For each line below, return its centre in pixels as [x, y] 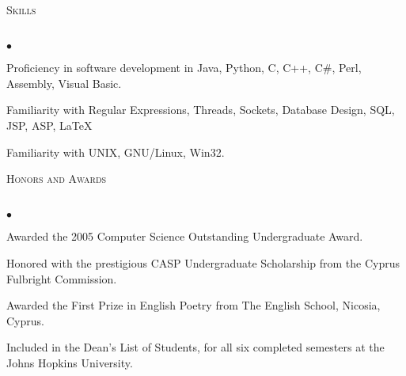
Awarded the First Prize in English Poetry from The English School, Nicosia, [194, 305]
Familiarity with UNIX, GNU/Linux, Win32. [116, 152]
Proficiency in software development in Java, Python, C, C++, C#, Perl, [184, 68]
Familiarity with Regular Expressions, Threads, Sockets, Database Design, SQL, [201, 110]
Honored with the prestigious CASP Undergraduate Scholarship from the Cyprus [203, 262]
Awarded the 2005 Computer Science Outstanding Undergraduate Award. [185, 236]
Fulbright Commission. [62, 278]
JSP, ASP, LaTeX [49, 125]
